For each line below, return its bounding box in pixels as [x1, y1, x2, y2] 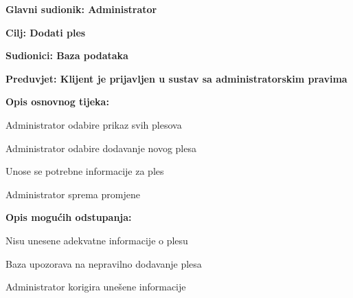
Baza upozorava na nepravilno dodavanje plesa [5, 256, 202, 270]
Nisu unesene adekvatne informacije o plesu [5, 233, 188, 247]
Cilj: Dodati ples [5, 25, 86, 39]
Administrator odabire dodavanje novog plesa [5, 140, 196, 155]
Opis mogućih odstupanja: [5, 210, 132, 224]
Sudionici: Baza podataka [5, 48, 128, 63]
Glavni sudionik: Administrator [5, 2, 157, 16]
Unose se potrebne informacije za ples [5, 164, 164, 178]
